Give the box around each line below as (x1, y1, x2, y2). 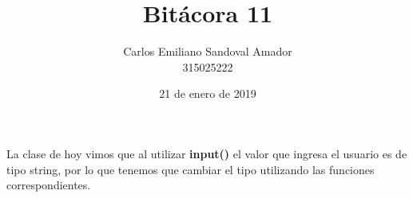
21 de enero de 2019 (159, 85, 256, 102)
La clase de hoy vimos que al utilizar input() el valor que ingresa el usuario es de (6, 145, 407, 161)
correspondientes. (6, 177, 91, 193)
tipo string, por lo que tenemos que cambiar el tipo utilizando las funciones (6, 161, 375, 177)
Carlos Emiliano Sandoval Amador (123, 43, 292, 60)
